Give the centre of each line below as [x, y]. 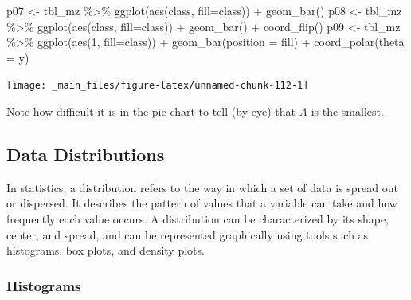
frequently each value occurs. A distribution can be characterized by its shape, [198, 219]
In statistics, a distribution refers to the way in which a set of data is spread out [202, 187]
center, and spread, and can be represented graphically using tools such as [188, 234]
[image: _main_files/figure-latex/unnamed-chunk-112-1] [158, 86]
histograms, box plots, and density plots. [106, 250]
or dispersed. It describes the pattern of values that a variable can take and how [202, 203]
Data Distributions [86, 154]
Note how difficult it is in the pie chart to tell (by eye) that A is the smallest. [195, 111]
